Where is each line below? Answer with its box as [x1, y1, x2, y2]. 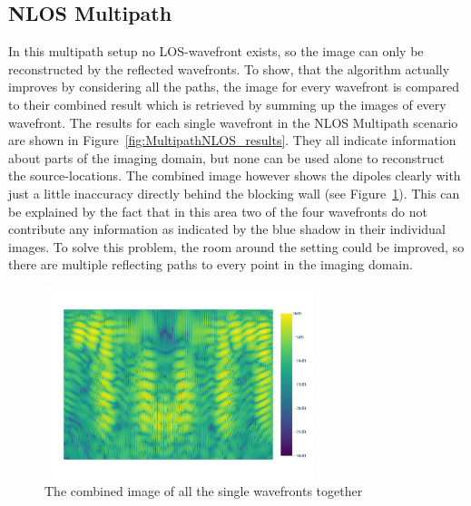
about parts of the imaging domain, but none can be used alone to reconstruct [8, 148, 445, 167]
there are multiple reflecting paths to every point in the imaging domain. [8, 255, 413, 274]
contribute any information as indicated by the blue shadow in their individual [8, 219, 446, 238]
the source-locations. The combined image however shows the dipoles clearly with [8, 166, 461, 185]
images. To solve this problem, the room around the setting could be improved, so [8, 237, 465, 256]
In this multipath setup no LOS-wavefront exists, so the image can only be [8, 42, 424, 61]
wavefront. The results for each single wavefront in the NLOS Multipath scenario [8, 112, 458, 131]
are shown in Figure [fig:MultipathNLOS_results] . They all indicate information [8, 131, 456, 150]
